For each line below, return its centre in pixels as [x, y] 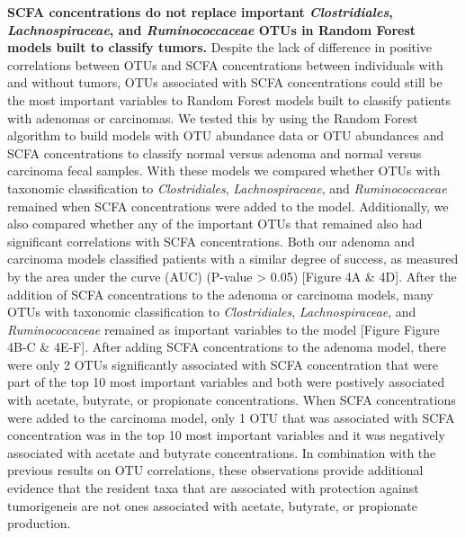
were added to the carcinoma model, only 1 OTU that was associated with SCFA [231, 417]
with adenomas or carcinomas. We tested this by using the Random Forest [213, 117]
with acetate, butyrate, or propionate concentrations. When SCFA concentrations [232, 400]
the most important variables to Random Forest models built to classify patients [229, 99]
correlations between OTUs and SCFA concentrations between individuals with [225, 64]
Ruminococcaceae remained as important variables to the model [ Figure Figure [224, 329]
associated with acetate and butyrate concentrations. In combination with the [222, 452]
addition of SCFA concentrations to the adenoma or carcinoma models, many [220, 294]
